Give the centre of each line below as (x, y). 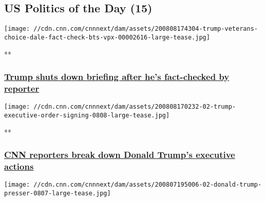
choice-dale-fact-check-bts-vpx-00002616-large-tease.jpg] (107, 37)
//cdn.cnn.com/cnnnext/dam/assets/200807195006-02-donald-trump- (148, 185)
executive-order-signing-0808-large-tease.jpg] (87, 115)
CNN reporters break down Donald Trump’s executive (120, 155)
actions (19, 166)
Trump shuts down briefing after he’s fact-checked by (117, 77)
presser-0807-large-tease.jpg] (58, 193)
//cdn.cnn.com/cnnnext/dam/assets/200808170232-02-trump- (135, 107)
